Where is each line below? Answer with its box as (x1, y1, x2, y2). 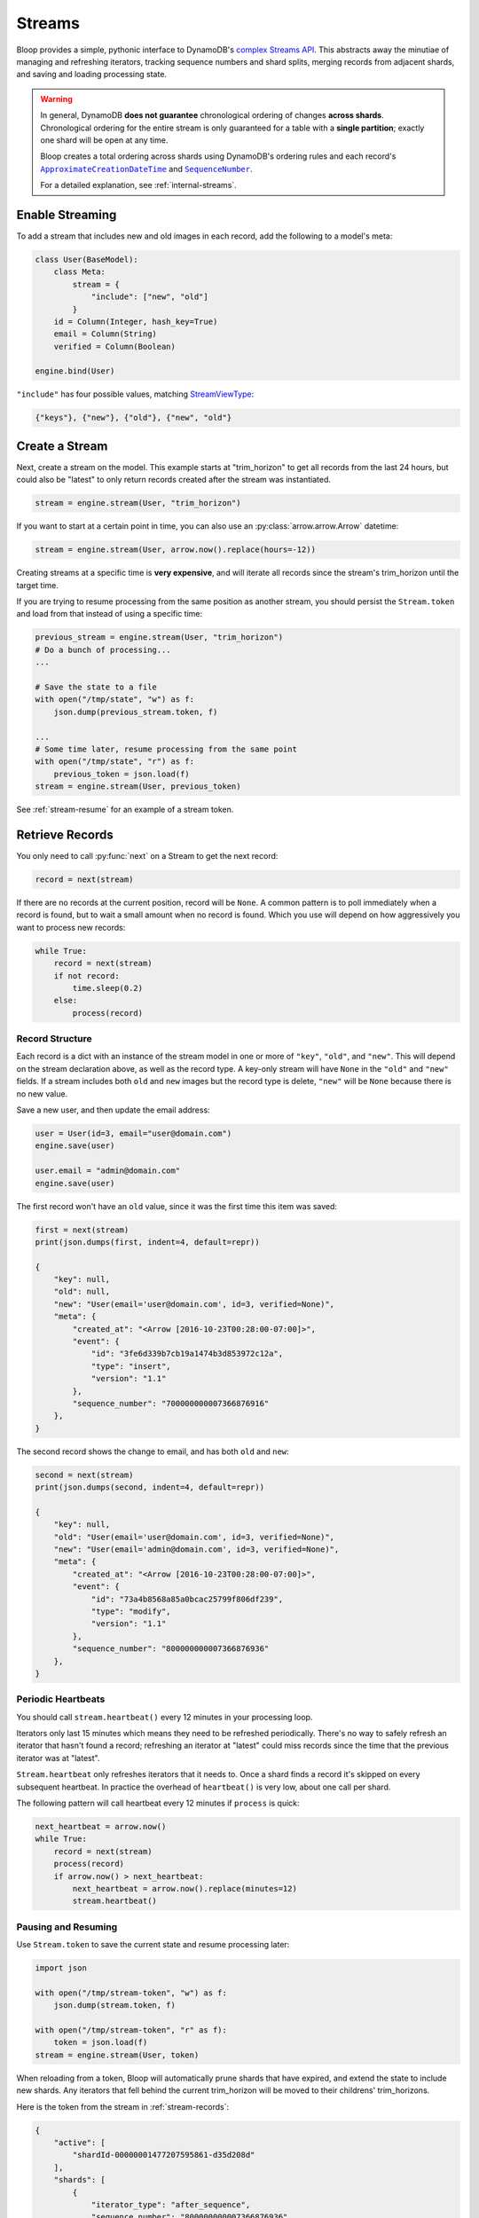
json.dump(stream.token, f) (53, 2001, 177, 2010)
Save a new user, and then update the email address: (16, 1105, 210, 1115)
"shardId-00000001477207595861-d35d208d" (72, 2150, 255, 2160)
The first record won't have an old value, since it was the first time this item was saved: (16, 1200, 337, 1211)
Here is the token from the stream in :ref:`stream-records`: (16, 2101, 230, 2112)
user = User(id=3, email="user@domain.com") (35, 1128, 232, 1138)
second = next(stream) (35, 1469, 134, 1480)
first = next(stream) (35, 1224, 130, 1235)
